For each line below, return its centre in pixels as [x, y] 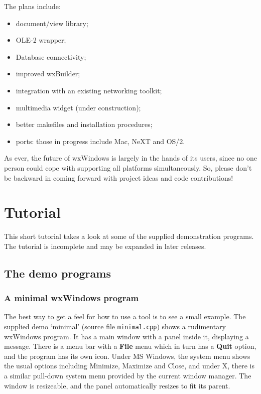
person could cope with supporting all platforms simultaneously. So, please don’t [128, 167]
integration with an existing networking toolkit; [89, 90]
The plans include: [32, 6]
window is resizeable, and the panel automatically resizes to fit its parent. [117, 385]
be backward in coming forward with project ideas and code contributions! [119, 177]
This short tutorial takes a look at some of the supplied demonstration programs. [129, 236]
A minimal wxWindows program [72, 298]
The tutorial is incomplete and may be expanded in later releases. [105, 246]
